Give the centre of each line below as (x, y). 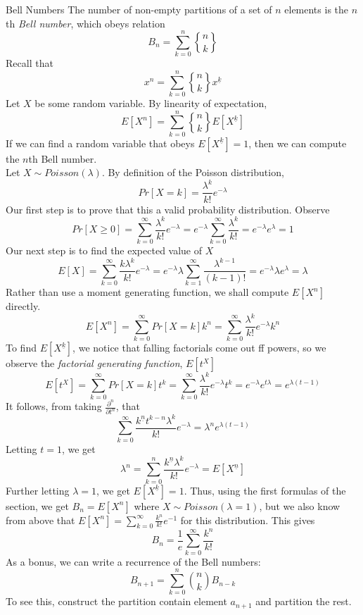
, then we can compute (298, 143)
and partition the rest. (304, 601)
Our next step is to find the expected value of (104, 250)
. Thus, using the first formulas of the (265, 490)
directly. (23, 306)
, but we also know (300, 505)
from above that (40, 520)
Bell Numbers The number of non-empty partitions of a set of (139, 9)
